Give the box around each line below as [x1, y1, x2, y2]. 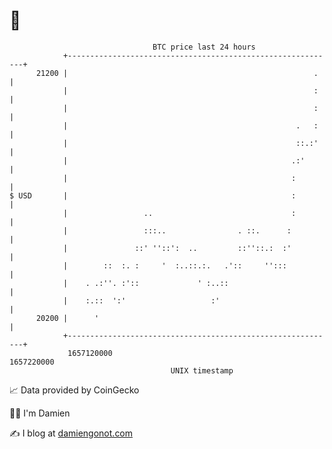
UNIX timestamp [170, 365, 234, 376]
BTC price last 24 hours [152, 42, 256, 52]
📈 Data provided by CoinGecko [9, 384, 140, 396]
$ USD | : [9, 190, 297, 201]
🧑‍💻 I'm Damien [9, 407, 71, 419]
